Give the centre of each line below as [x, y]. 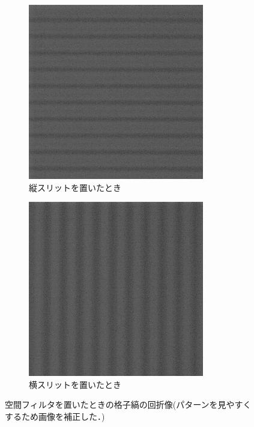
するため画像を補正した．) [55, 416]
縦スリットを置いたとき [75, 187]
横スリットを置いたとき [75, 384]
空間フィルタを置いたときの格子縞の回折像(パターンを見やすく [128, 404]
